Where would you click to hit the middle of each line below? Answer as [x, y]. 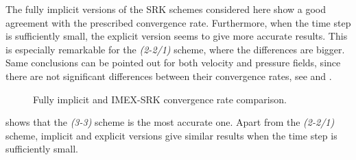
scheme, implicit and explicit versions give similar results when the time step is [171, 135]
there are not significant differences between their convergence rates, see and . [169, 76]
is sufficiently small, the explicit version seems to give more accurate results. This [177, 36]
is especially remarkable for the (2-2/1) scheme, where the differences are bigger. [175, 49]
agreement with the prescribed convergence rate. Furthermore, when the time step [178, 22]
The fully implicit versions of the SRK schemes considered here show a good [166, 9]
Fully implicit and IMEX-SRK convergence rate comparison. [160, 99]
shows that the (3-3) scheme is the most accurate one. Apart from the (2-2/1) [170, 122]
